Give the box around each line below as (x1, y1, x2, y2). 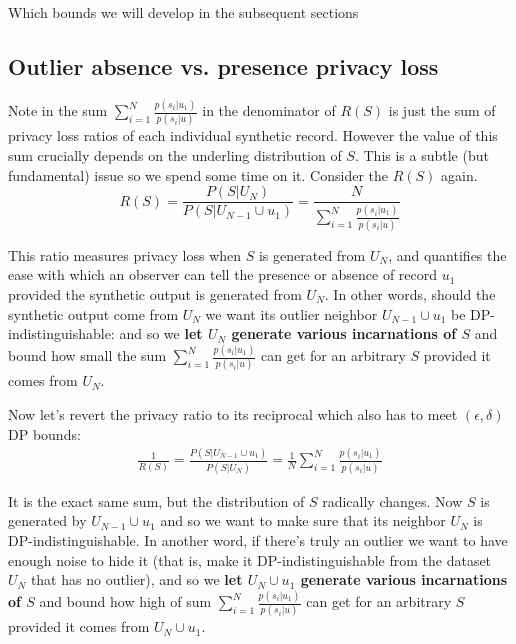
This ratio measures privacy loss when (8, 244, 242, 265)
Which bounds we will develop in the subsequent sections (8, 2, 359, 22)
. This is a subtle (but (354, 145, 489, 166)
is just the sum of (388, 100, 496, 121)
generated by (8, 510, 87, 531)
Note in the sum (8, 100, 108, 121)
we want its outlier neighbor (205, 303, 378, 324)
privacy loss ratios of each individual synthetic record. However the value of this (8, 125, 498, 146)
